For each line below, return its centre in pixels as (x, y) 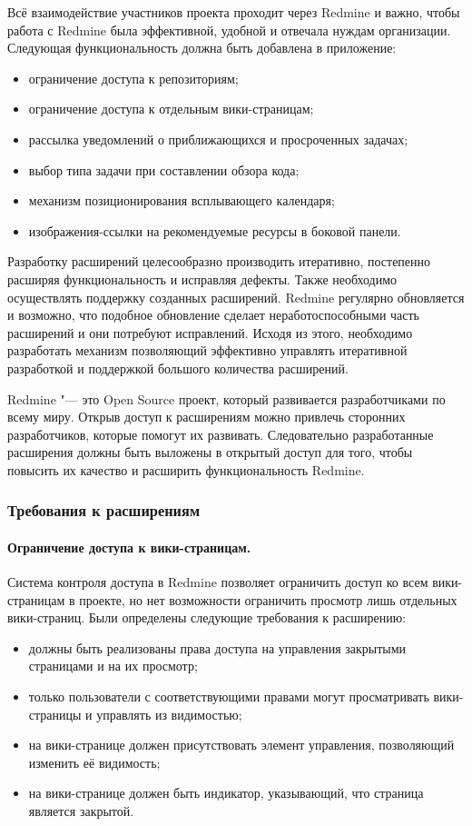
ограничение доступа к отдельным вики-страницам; (171, 109)
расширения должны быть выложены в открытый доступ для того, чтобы (210, 452)
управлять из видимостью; (169, 714)
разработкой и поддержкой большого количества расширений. (178, 368)
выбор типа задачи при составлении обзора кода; (164, 169)
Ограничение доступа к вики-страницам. (129, 547)
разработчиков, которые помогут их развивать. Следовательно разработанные (221, 434)
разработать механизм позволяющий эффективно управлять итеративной (207, 350)
